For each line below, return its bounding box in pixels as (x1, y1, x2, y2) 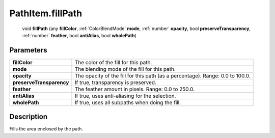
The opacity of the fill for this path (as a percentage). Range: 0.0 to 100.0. (74, 72, 251, 79)
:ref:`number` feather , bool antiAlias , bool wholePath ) (22, 32, 137, 38)
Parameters (9, 46, 47, 54)
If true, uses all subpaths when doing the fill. (74, 99, 181, 106)
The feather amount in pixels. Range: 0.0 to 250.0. (74, 86, 195, 93)
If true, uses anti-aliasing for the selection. (74, 92, 176, 99)
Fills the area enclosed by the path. (9, 126, 84, 132)
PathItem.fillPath (9, 8, 82, 19)
